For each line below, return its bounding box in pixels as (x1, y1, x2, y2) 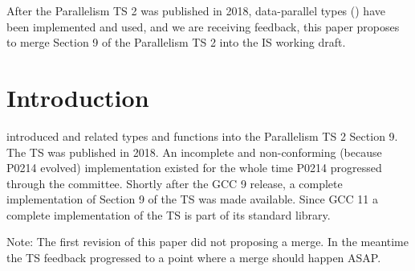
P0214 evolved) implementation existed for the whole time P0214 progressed (6, 159, 382, 176)
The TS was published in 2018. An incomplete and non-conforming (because (6, 143, 382, 160)
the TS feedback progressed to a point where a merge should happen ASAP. (6, 249, 381, 266)
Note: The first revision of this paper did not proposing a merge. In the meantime (6, 233, 409, 250)
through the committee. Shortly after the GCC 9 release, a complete (6, 175, 343, 191)
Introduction (6, 80, 149, 113)
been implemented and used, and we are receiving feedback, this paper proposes (6, 18, 400, 35)
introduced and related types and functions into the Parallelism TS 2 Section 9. (6, 127, 398, 144)
